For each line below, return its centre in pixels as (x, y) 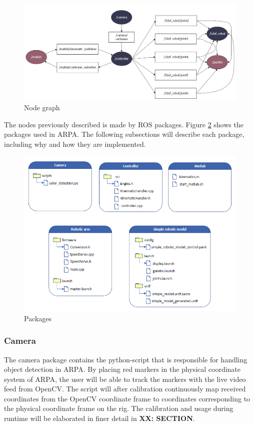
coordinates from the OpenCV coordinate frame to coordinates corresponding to (127, 398)
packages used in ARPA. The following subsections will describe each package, (124, 134)
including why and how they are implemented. (75, 144)
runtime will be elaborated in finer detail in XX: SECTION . (99, 418)
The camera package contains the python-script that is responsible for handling (126, 359)
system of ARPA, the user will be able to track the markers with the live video (125, 379)
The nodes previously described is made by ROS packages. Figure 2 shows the (124, 124)
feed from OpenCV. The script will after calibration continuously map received (125, 389)
